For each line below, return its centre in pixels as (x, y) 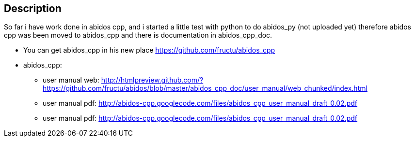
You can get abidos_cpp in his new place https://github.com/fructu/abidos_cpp (149, 50)
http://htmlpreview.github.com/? (152, 80)
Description (33, 8)
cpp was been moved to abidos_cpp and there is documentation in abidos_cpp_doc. (138, 35)
